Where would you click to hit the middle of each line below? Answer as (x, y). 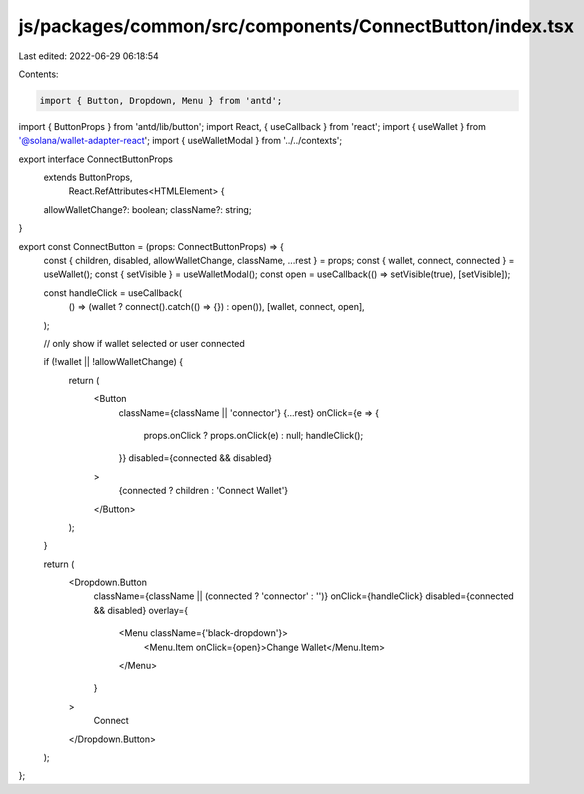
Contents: (38, 74)
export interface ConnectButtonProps (96, 159)
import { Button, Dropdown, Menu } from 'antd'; (161, 100)
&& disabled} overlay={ (141, 610)
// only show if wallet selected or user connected (144, 343)
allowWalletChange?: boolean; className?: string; (147, 209)
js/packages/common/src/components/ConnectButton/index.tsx (296, 26)
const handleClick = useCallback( (112, 292)
